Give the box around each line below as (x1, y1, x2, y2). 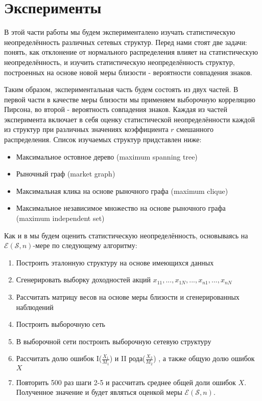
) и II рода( (109, 353, 146, 364)
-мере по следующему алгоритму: (33, 240, 137, 251)
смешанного (176, 124, 213, 135)
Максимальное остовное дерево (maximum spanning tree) (16, 151, 198, 162)
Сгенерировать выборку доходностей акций (16, 274, 151, 285)
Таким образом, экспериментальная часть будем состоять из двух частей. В (4, 84, 239, 95)
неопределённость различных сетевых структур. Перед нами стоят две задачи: (4, 36, 247, 47)
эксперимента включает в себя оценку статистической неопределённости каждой (4, 114, 255, 124)
